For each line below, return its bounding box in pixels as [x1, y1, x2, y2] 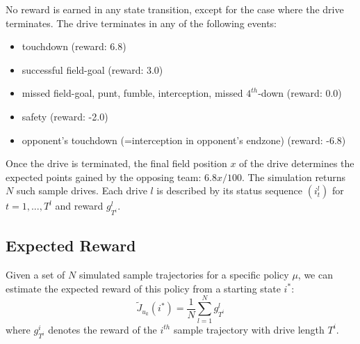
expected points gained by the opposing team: [6, 169, 202, 184]
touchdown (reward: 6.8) [22, 39, 126, 54]
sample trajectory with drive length [173, 322, 325, 336]
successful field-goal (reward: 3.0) [22, 62, 163, 77]
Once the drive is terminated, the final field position [6, 156, 227, 171]
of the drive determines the [239, 156, 354, 171]
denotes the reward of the [48, 322, 157, 336]
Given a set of [6, 267, 65, 282]
